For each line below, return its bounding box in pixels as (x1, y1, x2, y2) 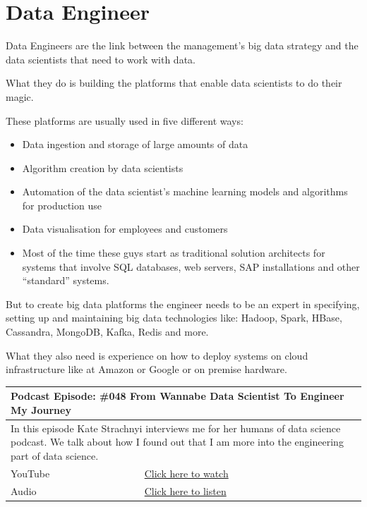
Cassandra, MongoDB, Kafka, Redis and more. (6, 324, 209, 339)
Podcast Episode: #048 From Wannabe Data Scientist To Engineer (11, 389, 344, 403)
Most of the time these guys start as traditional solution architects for (22, 245, 325, 260)
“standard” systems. (22, 273, 109, 288)
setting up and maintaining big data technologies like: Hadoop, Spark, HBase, (6, 310, 342, 325)
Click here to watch (144, 465, 229, 480)
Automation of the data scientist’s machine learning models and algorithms (22, 184, 348, 199)
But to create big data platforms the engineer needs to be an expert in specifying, (6, 296, 360, 311)
